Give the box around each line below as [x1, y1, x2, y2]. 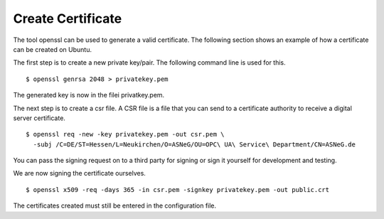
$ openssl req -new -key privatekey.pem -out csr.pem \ [26, 130, 225, 139]
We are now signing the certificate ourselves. [13, 169, 146, 178]
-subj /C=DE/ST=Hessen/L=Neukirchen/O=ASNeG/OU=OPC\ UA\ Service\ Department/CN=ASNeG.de [33, 140, 356, 149]
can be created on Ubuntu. [13, 45, 92, 53]
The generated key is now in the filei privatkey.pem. [13, 91, 165, 100]
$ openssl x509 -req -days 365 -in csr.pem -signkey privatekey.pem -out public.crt [26, 186, 330, 193]
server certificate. [13, 114, 65, 122]
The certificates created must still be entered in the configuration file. [13, 201, 217, 210]
